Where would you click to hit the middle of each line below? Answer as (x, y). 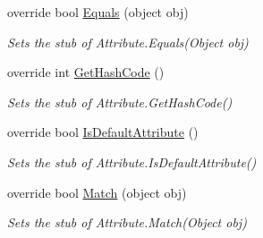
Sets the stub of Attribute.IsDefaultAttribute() (132, 161)
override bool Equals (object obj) (98, 12)
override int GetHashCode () (86, 72)
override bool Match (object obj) (97, 192)
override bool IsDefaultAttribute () (103, 132)
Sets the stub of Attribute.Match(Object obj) (127, 222)
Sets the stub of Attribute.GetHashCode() (120, 102)
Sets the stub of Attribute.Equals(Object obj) (128, 42)
